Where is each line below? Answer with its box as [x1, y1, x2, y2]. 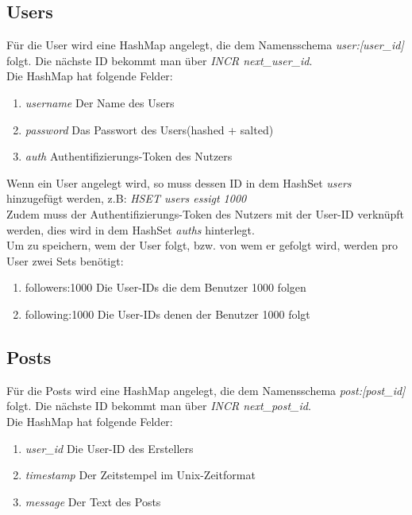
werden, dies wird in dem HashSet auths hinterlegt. [6, 221, 255, 238]
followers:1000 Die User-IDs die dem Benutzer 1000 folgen [25, 279, 306, 296]
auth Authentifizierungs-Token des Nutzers [25, 148, 233, 165]
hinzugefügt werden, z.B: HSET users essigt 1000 [6, 190, 247, 207]
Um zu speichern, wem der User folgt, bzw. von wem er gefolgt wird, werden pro [6, 237, 399, 254]
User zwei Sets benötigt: [6, 252, 124, 269]
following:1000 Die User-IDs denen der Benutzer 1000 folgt [25, 305, 310, 322]
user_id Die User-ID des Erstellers [25, 439, 194, 456]
